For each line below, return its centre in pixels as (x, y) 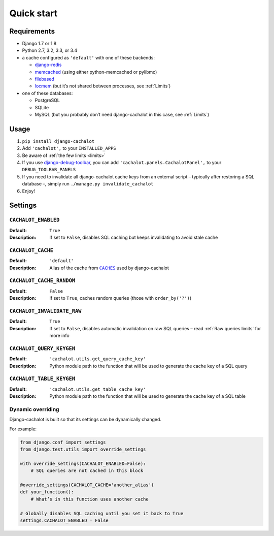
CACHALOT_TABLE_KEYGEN (42, 379)
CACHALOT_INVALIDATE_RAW (45, 311)
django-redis (48, 65)
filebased (44, 79)
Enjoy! (29, 191)
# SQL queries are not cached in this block (87, 471)
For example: (23, 429)
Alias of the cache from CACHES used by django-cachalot (109, 268)
